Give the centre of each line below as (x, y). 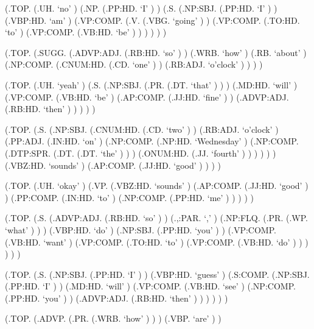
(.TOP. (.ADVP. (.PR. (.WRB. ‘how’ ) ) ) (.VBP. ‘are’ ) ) (113, 318)
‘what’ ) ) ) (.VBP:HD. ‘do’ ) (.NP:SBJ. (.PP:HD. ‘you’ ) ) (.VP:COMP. (141, 229)
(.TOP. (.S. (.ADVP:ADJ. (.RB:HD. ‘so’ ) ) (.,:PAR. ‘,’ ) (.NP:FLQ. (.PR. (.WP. (156, 218)
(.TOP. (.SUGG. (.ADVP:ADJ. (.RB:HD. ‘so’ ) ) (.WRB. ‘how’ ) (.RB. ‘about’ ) (156, 52)
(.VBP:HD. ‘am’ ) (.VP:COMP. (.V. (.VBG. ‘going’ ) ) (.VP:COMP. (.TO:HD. (152, 20)
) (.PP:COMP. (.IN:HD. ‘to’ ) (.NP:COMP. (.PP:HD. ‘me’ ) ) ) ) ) (129, 197)
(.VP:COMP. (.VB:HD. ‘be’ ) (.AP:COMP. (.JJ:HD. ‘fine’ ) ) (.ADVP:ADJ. (147, 97)
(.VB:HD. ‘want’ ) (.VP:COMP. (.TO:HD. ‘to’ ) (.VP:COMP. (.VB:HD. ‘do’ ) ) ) (157, 242)
